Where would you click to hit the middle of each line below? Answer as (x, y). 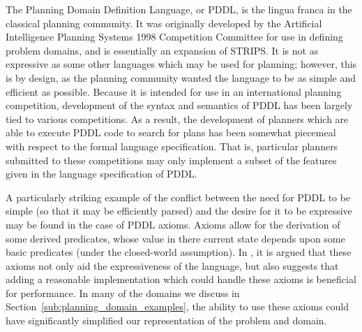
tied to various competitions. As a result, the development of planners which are (177, 118)
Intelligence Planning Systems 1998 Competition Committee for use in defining (174, 37)
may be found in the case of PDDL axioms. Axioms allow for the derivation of (173, 224)
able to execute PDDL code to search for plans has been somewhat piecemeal (171, 132)
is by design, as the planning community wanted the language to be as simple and (181, 77)
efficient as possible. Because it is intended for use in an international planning (174, 91)
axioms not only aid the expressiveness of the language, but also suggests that (172, 265)
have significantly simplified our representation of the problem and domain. (166, 320)
